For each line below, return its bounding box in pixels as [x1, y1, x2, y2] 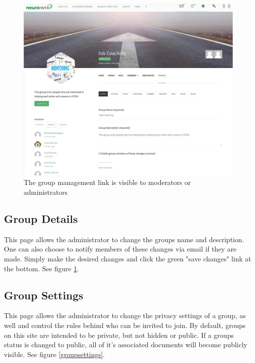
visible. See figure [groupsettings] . [4, 349, 105, 359]
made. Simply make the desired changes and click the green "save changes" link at [4, 253, 252, 263]
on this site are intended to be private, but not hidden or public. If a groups [4, 329, 234, 340]
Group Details [4, 211, 78, 226]
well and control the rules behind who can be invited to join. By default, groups [4, 320, 246, 330]
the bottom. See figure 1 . [4, 263, 79, 273]
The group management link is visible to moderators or [24, 177, 191, 187]
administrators [24, 187, 68, 197]
